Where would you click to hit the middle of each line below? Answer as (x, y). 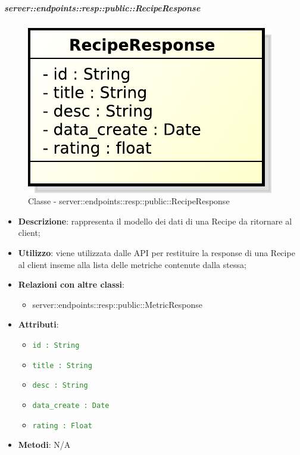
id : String (56, 345)
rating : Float (62, 426)
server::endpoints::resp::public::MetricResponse (118, 304)
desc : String (60, 386)
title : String (62, 365)
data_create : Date (71, 405)
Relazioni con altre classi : (71, 284)
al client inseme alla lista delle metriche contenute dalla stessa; (132, 264)
